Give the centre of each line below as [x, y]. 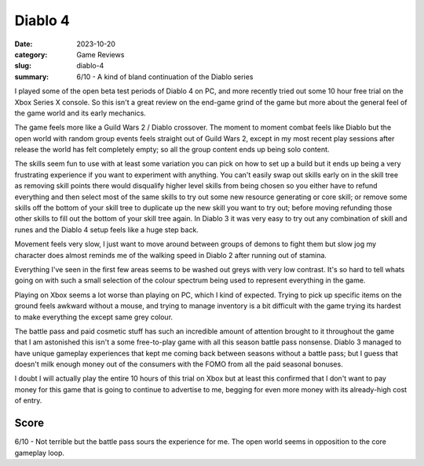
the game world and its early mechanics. [80, 113]
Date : [24, 44]
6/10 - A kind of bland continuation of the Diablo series [165, 76]
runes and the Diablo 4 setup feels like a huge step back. [107, 229]
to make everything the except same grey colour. [93, 317]
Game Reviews [101, 54]
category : [31, 54]
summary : [32, 76]
